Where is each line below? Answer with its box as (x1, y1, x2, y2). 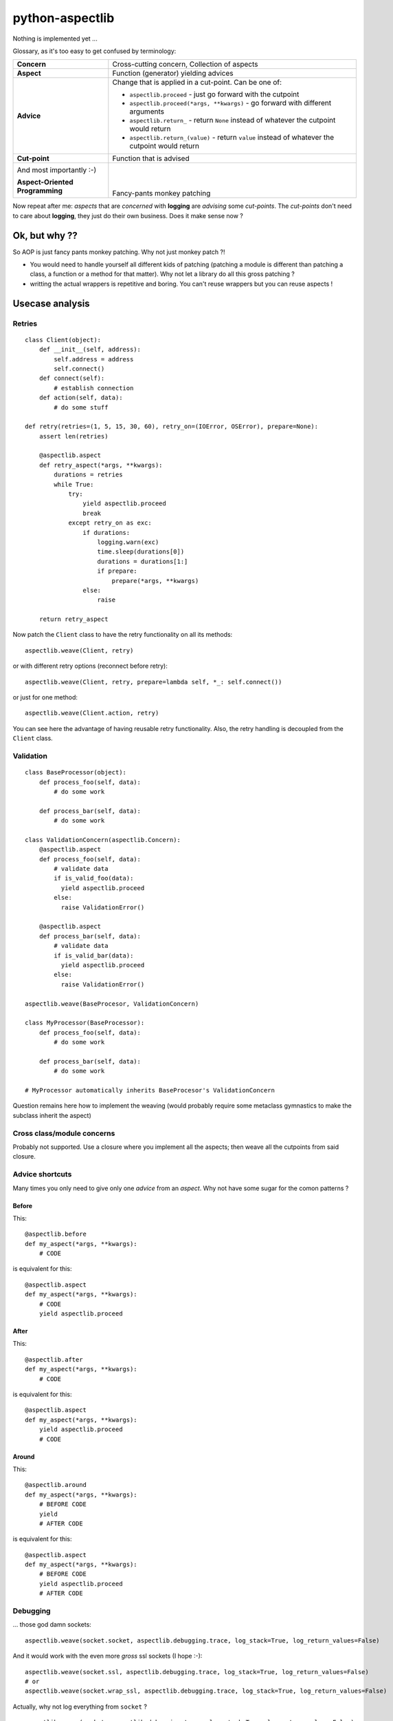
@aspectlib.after (25, 1355, 83, 1363)
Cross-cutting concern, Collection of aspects (112, 59, 258, 69)
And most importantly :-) (16, 165, 97, 175)
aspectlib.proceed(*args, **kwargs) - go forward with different (129, 98, 332, 108)
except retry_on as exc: (68, 519, 153, 527)
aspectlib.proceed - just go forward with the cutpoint (129, 89, 300, 99)
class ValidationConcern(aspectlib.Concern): (25, 836, 181, 843)
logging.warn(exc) (97, 538, 159, 546)
